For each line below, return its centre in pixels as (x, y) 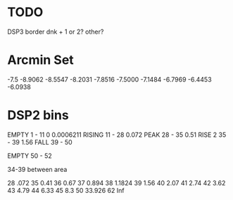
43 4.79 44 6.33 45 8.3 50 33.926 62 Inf (66, 190)
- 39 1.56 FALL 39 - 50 (40, 142)
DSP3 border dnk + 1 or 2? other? (56, 32)
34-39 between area (37, 169)
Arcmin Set (40, 60)
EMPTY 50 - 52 (30, 156)
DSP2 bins (38, 115)
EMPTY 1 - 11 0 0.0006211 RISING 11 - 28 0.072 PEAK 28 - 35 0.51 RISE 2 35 (117, 135)
